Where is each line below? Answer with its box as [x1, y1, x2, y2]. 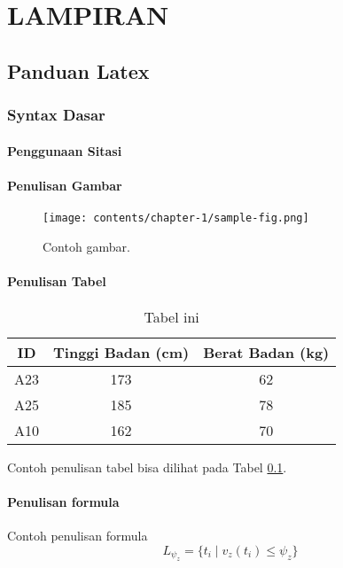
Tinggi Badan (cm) [53, 342, 190, 363]
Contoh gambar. [43, 237, 130, 255]
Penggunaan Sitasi [7, 141, 122, 160]
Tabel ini [144, 307, 199, 328]
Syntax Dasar [7, 104, 105, 126]
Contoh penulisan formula [7, 526, 148, 545]
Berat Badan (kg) [203, 342, 330, 363]
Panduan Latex [7, 57, 150, 84]
